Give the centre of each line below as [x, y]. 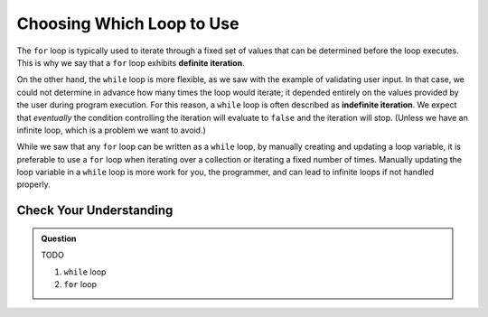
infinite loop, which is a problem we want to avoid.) [112, 130]
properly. [33, 184]
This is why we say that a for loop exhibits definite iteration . [131, 62]
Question [59, 238]
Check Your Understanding [95, 211]
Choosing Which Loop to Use [128, 23]
